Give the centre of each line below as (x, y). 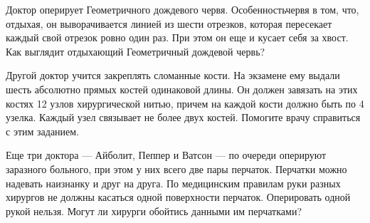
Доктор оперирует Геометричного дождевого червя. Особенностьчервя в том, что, (183, 9)
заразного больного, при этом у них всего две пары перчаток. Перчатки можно (176, 168)
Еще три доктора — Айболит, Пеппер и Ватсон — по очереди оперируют (166, 155)
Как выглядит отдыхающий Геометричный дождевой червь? (136, 51)
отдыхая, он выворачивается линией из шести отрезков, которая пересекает (169, 23)
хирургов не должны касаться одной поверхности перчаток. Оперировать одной (178, 197)
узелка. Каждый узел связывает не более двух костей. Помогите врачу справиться (183, 117)
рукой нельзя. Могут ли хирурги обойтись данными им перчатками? (154, 211)
